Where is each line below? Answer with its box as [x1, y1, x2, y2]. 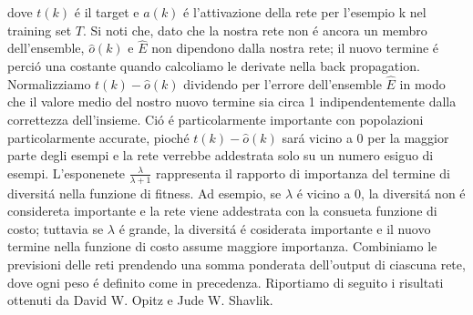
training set [7, 20, 72, 39]
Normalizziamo [7, 74, 91, 93]
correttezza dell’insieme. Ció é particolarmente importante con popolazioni [7, 110, 424, 128]
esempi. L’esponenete [7, 163, 126, 182]
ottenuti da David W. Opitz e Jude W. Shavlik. [7, 290, 273, 310]
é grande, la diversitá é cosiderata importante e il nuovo [118, 218, 431, 238]
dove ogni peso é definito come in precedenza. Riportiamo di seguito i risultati [7, 272, 444, 291]
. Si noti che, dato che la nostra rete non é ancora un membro [82, 20, 427, 39]
